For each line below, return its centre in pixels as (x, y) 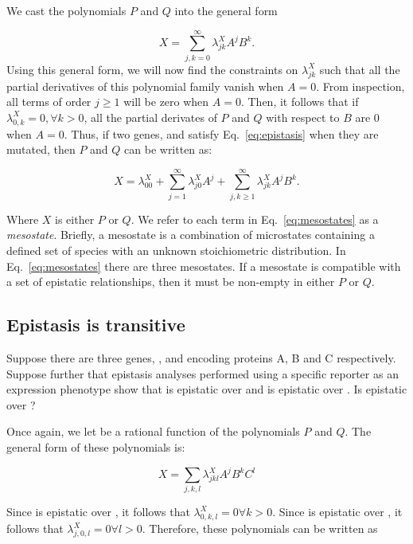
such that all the (360, 69)
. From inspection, (360, 86)
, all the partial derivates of (150, 117)
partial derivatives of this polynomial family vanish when (145, 86)
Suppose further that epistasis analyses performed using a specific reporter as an (203, 373)
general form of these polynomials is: (96, 446)
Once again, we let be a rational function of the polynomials (153, 431)
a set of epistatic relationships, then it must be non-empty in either (171, 282)
